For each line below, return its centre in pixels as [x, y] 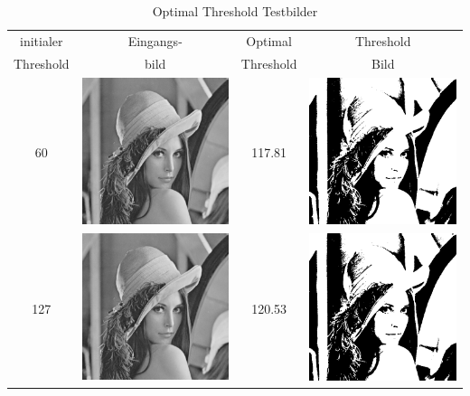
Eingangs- [155, 40]
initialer [42, 40]
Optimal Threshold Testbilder [235, 11]
